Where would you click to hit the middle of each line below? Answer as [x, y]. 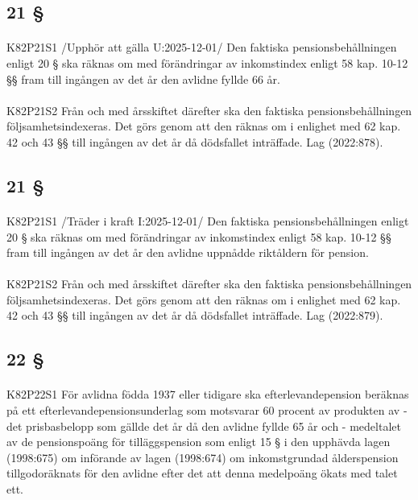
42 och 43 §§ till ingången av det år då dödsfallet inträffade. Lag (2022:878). [195, 141]
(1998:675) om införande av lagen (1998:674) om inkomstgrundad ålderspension [203, 457]
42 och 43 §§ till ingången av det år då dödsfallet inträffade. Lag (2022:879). [195, 315]
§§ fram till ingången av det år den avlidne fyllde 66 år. [143, 79]
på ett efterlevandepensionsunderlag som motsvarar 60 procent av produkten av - [207, 410]
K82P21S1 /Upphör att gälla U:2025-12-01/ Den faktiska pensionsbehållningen [202, 47]
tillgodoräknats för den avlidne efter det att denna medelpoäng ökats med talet [202, 473]
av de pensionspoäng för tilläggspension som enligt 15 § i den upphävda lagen [199, 442]
